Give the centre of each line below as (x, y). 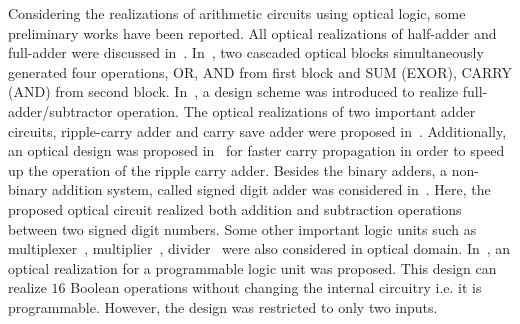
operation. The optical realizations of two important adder (296, 110)
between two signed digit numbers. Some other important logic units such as (242, 228)
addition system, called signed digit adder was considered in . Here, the (271, 189)
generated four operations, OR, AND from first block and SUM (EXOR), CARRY (260, 71)
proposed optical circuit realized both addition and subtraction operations (235, 208)
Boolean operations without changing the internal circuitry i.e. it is (276, 287)
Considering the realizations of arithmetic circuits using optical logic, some (237, 13)
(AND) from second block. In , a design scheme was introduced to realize (233, 91)
